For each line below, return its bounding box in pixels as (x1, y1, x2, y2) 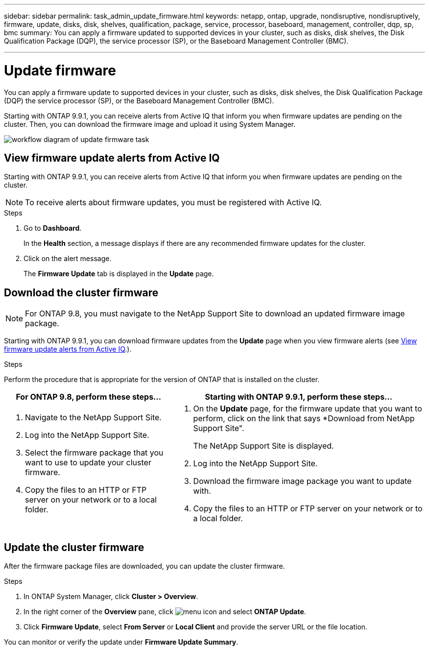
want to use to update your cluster (25, 457, 151, 468)
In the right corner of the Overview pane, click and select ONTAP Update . (24, 607, 306, 616)
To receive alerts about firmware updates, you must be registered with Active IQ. (25, 197, 322, 208)
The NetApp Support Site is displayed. (193, 441, 334, 451)
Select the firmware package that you (25, 448, 164, 458)
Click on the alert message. (24, 254, 112, 263)
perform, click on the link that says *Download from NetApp (193, 413, 415, 424)
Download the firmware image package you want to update (193, 476, 412, 486)
